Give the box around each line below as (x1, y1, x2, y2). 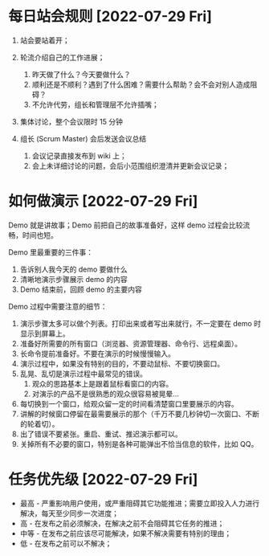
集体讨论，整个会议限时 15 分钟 (19, 117, 123, 126)
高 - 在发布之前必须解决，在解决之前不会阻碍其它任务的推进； (19, 518, 225, 528)
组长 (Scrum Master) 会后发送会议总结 (19, 133, 147, 143)
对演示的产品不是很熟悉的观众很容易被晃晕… (31, 389, 179, 399)
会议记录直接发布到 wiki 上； (31, 150, 127, 161)
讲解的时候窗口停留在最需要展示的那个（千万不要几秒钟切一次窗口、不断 (19, 409, 259, 419)
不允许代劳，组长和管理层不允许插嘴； (31, 100, 159, 109)
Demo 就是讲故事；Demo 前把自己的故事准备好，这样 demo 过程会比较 (8, 220, 243, 230)
